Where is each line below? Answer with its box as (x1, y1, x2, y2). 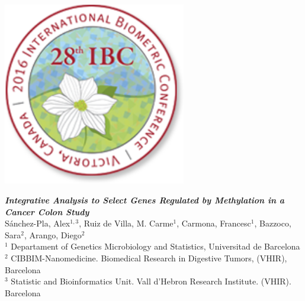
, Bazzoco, (254, 217, 291, 229)
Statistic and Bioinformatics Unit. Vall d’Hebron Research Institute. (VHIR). (11, 275, 291, 287)
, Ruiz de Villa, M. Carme (79, 217, 174, 229)
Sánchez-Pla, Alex (5, 217, 70, 229)
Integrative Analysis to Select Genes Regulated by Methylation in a (5, 193, 285, 206)
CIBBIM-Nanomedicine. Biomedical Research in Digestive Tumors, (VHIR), (11, 251, 287, 264)
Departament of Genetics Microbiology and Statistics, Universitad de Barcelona (11, 240, 300, 253)
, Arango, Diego (24, 228, 82, 241)
